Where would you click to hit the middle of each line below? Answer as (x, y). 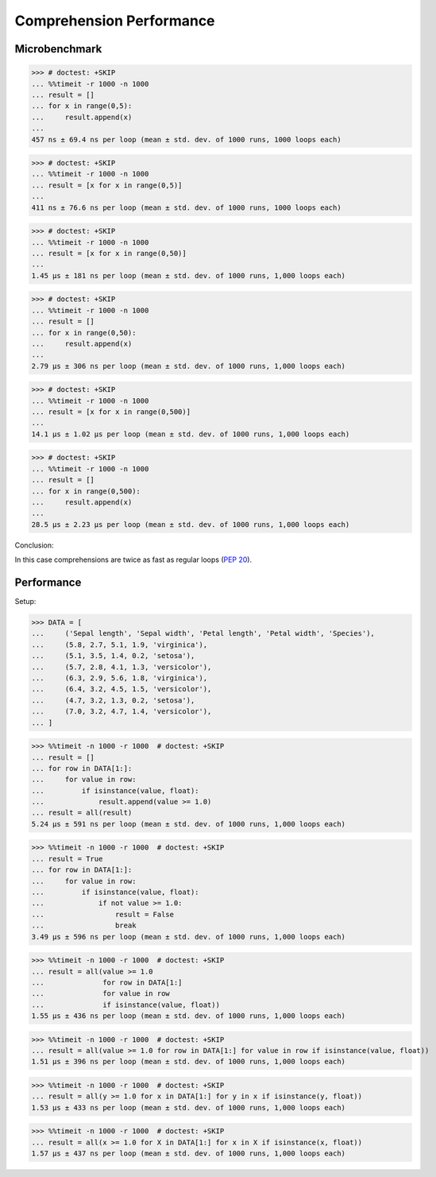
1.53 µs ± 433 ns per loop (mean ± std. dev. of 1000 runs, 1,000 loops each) (188, 1107)
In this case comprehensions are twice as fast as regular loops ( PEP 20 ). (133, 559)
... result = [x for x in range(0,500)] (111, 412)
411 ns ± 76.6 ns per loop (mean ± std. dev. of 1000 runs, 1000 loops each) (186, 207)
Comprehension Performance (115, 21)
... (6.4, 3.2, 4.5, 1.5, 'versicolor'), (122, 689)
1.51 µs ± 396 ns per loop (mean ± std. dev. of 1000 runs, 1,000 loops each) (188, 1062)
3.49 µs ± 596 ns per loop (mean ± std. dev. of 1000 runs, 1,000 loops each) (188, 937)
